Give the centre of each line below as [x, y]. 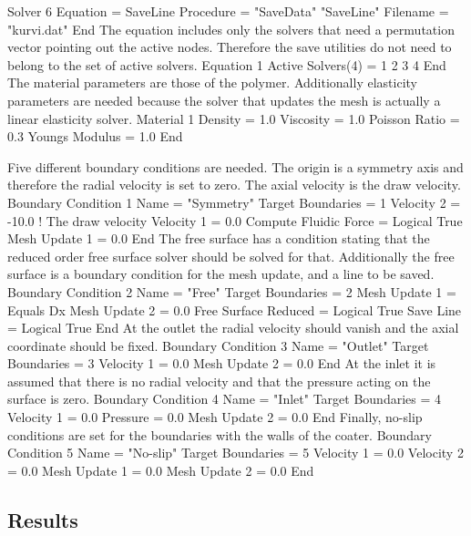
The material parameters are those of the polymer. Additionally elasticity [212, 82]
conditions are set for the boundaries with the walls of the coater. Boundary [220, 434]
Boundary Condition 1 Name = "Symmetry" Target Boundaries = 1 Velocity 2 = [234, 202]
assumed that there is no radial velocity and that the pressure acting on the [219, 381]
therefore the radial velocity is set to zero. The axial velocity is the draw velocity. [234, 185]
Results [43, 519]
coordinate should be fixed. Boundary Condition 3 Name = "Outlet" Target [218, 345]
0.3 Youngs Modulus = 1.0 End [95, 136]
